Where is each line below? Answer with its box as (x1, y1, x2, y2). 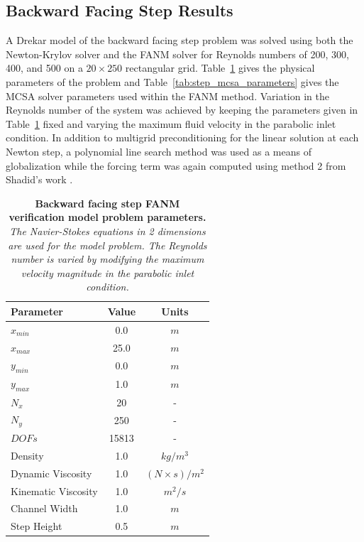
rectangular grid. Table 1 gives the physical (125, 60, 315, 75)
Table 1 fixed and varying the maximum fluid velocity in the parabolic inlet (6, 116, 336, 131)
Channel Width (11, 501, 78, 516)
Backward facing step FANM (35, 195, 180, 210)
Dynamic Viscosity (11, 465, 92, 480)
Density (11, 448, 44, 462)
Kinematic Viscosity (11, 483, 98, 498)
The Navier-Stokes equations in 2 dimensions (9, 223, 206, 238)
